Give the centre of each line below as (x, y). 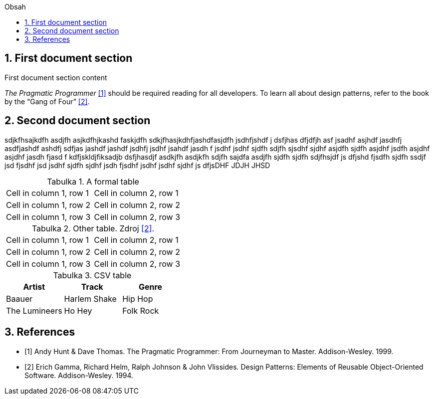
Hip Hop (138, 299)
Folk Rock (141, 310)
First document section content (56, 77)
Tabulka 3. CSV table (92, 275)
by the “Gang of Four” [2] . (47, 101)
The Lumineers (34, 310)
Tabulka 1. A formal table (93, 181)
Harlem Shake (90, 299)
